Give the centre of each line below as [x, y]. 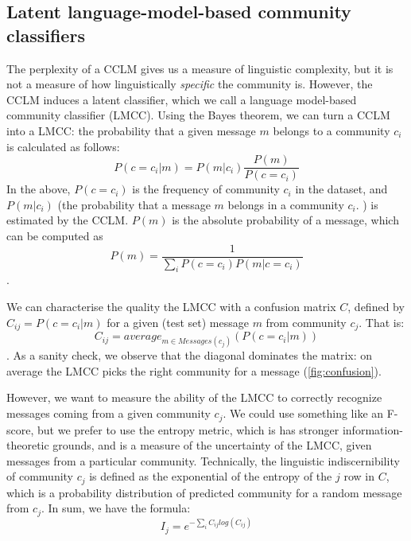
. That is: [382, 322]
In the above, [39, 189]
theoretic [28, 445]
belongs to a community [332, 130]
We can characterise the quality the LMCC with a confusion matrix [171, 307]
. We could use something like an [303, 413]
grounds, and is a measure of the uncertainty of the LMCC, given [212, 445]
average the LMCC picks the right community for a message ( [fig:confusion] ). [194, 370]
